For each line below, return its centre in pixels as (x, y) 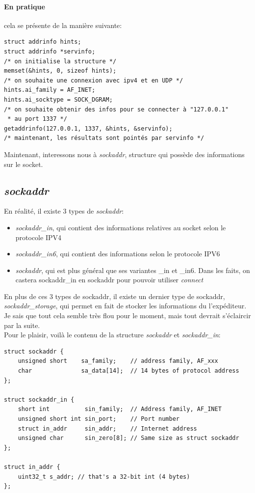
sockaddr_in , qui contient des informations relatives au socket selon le (121, 227)
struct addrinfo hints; (43, 42)
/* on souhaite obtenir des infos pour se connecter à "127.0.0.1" (116, 109)
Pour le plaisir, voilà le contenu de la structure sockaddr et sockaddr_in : (112, 335)
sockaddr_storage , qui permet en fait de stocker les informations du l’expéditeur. (125, 306)
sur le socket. (24, 164)
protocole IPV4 (38, 237)
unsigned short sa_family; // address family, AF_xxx (118, 361)
